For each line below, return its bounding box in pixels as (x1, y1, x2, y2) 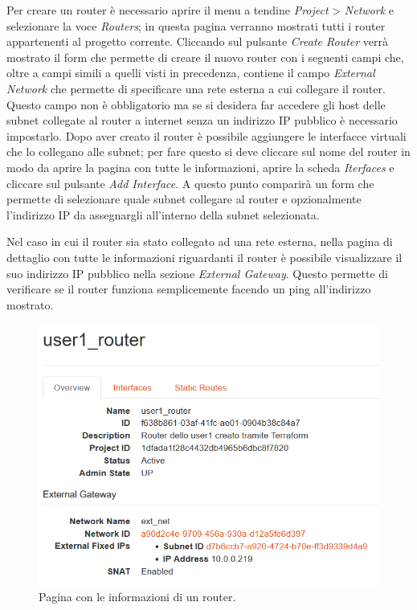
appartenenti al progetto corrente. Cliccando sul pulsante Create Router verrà (6, 33, 389, 50)
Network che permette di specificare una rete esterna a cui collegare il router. (6, 80, 386, 96)
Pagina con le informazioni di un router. (39, 588, 236, 605)
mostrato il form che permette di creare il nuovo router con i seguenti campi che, (6, 48, 404, 65)
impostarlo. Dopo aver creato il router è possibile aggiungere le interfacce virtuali (6, 127, 407, 144)
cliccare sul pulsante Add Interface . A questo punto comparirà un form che (6, 174, 374, 191)
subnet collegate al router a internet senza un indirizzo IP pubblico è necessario (6, 112, 398, 129)
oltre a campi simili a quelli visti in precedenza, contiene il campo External (6, 64, 375, 81)
